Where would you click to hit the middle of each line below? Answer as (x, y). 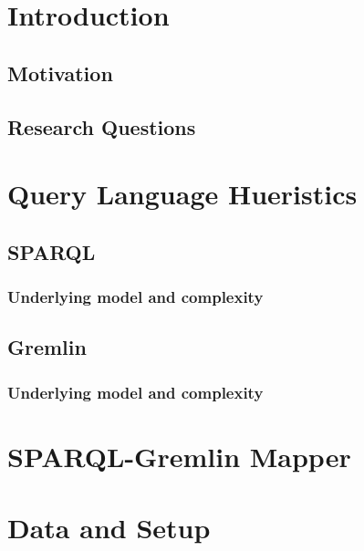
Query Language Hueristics (182, 194)
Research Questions (102, 126)
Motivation (60, 73)
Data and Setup (109, 528)
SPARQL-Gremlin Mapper (179, 456)
